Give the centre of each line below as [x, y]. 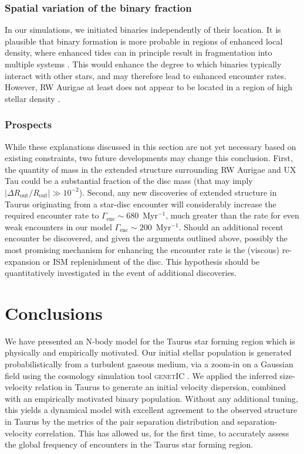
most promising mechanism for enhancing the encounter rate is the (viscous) [142, 249]
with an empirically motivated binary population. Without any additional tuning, [151, 398]
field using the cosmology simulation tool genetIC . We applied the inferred [141, 375]
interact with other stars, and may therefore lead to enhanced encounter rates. [146, 75]
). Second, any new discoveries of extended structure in [178, 192]
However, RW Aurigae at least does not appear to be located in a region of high [149, 87]
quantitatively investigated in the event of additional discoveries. [121, 273]
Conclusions [54, 313]
